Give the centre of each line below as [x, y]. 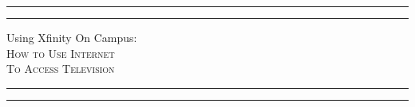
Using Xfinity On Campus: [72, 37]
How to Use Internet [61, 53]
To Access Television [61, 69]
